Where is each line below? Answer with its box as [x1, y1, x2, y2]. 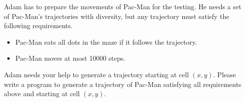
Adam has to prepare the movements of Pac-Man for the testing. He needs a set [4, 1, 242, 11]
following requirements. [4, 20, 73, 31]
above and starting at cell [4, 88, 80, 99]
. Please [213, 69, 236, 79]
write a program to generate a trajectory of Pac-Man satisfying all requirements [4, 79, 242, 89]
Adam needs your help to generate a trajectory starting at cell [4, 69, 189, 79]
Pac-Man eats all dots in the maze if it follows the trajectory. [15, 36, 197, 47]
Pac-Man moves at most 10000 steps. [15, 53, 126, 63]
